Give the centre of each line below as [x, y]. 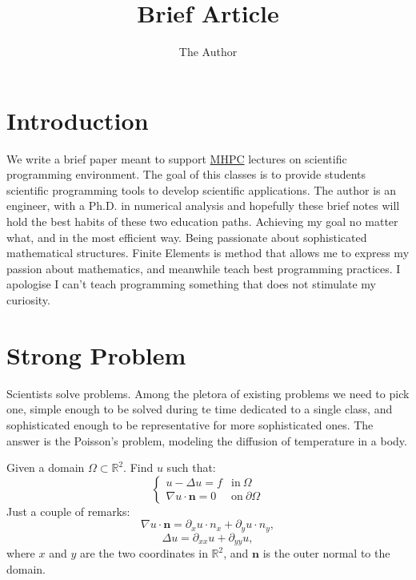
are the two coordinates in [144, 553]
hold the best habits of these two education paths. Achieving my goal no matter [202, 222]
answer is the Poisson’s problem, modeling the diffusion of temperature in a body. [207, 440]
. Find [138, 467]
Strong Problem [96, 354]
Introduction [78, 120]
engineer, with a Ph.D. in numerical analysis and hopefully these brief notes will [203, 205]
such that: [191, 467]
